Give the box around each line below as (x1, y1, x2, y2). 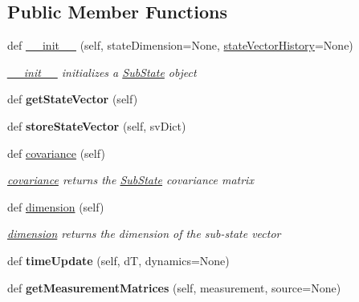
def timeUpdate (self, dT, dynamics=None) (7, 252, 230, 268)
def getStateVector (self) (7, 91, 138, 107)
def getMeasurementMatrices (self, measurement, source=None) (7, 279, 341, 296)
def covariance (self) (7, 144, 105, 161)
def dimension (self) (7, 198, 104, 215)
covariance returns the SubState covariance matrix (7, 171, 254, 188)
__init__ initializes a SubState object (7, 63, 197, 80)
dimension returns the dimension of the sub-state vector (7, 225, 281, 242)
